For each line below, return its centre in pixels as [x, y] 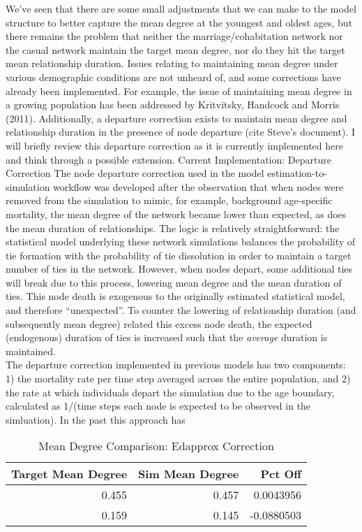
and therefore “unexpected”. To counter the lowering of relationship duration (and [181, 310]
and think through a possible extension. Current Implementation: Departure [168, 159]
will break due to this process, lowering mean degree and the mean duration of [174, 282]
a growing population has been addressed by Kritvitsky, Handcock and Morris [173, 105]
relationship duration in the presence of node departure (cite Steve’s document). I [180, 132]
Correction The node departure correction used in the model [135, 173]
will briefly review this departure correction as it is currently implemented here [174, 145]
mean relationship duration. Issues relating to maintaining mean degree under [172, 63]
